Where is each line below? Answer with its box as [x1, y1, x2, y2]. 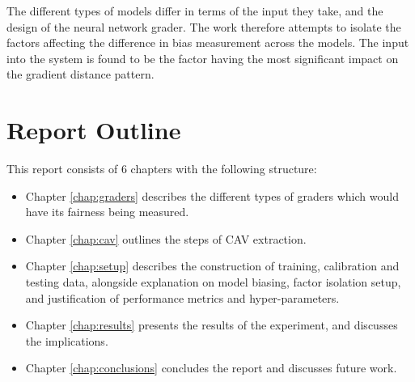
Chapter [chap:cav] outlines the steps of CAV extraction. [25, 230, 307, 247]
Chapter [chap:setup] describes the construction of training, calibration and [25, 257, 400, 274]
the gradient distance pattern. [6, 66, 155, 83]
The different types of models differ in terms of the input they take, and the [6, 2, 383, 19]
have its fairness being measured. [25, 203, 189, 220]
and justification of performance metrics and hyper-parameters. [25, 289, 340, 306]
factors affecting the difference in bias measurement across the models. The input [6, 34, 409, 51]
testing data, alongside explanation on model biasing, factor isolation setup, [25, 274, 401, 291]
